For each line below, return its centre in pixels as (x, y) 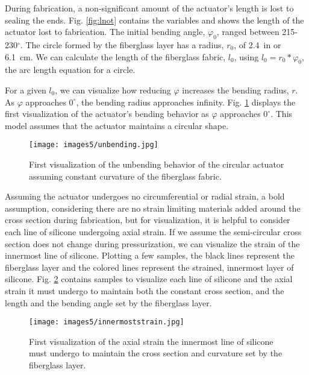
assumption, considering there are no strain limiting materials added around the (153, 208)
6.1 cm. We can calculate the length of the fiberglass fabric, (115, 56)
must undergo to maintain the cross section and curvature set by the (156, 353)
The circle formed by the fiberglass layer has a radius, (125, 44)
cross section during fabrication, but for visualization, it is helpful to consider (148, 220)
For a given (26, 90)
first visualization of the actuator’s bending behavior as (107, 114)
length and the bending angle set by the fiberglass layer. (108, 302)
